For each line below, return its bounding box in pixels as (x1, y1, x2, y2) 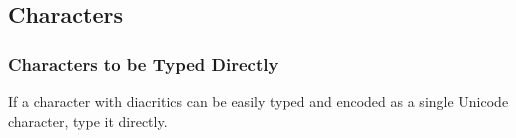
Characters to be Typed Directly (8, 51, 279, 76)
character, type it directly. (8, 110, 168, 131)
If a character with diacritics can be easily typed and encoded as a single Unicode (8, 91, 509, 111)
